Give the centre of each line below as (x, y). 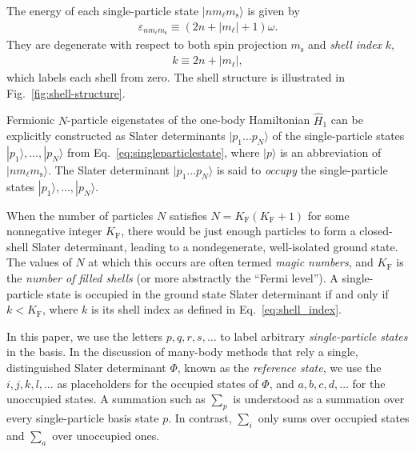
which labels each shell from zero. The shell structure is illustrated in (176, 77)
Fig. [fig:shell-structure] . (66, 92)
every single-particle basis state (83, 418)
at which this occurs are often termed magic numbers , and (231, 262)
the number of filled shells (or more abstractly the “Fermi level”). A (172, 278)
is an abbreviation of (331, 152)
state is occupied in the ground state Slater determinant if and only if (218, 293)
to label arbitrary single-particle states (314, 336)
